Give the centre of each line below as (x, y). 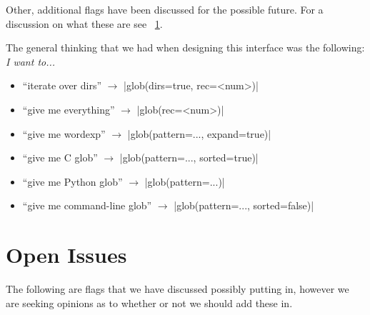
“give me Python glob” (72, 181)
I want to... (31, 61)
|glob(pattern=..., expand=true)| (199, 133)
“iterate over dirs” (62, 85)
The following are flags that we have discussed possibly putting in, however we (177, 289)
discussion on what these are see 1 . (84, 23)
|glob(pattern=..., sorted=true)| (189, 157)
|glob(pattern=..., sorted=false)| (244, 205)
